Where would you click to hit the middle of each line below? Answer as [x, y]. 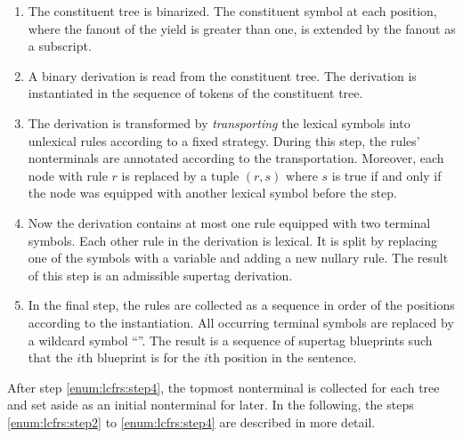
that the [50, 357]
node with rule [68, 175]
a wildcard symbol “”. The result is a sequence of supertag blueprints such [230, 340]
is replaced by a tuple [180, 175]
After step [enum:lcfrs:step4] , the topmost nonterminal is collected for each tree [223, 387]
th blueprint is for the [141, 357]
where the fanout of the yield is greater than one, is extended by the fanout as [242, 28]
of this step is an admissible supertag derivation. [160, 275]
